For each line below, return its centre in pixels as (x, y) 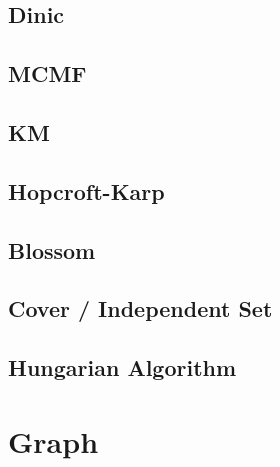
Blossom (52, 249)
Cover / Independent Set (140, 308)
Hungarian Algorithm (122, 367)
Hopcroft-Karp (86, 190)
